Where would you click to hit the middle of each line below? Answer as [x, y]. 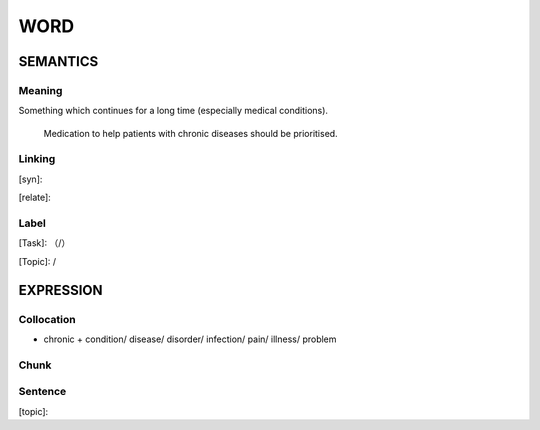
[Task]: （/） [44, 243]
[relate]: [35, 197]
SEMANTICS [58, 61]
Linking [37, 159]
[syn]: [30, 179]
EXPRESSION [60, 290]
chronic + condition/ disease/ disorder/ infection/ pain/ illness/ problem [190, 339]
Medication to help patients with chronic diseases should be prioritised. [191, 133]
